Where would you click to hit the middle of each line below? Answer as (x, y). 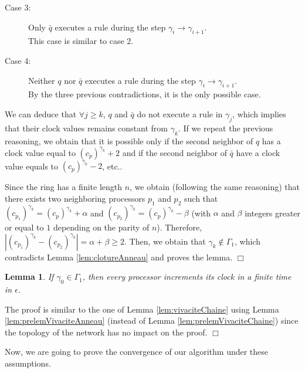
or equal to (24, 227)
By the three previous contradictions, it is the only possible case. (145, 94)
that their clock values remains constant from (86, 128)
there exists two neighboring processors (75, 198)
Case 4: (18, 60)
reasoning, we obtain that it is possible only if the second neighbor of (129, 140)
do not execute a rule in (180, 113)
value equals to (32, 166)
